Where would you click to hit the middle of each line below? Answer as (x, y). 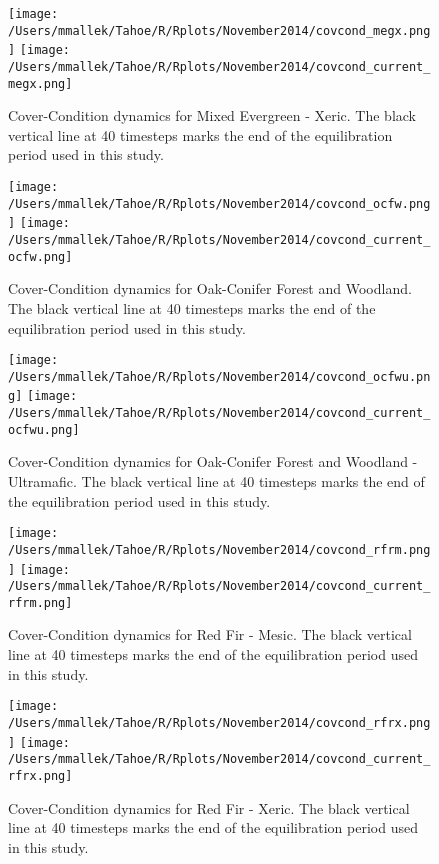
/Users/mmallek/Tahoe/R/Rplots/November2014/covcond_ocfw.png (219, 203)
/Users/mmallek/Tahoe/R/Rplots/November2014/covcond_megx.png (219, 30)
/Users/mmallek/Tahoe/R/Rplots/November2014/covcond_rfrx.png (219, 722)
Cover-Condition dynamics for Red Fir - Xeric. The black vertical (209, 807)
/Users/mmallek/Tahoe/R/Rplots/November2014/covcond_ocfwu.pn (219, 376)
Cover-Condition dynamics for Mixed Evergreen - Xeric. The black (212, 115)
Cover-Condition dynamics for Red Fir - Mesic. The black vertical (210, 634)
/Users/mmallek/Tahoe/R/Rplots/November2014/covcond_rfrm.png (219, 549)
